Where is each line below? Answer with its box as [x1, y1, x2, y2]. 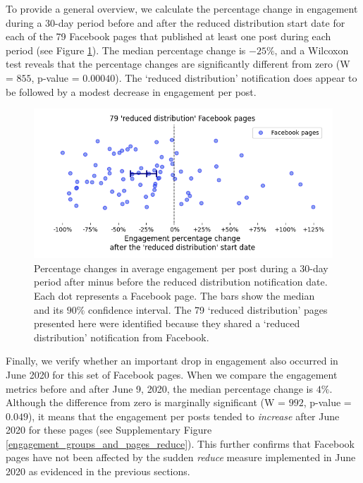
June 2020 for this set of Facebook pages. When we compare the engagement [6, 367, 338, 381]
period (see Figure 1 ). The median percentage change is [6, 42, 246, 57]
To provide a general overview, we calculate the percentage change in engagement [6, 1, 358, 16]
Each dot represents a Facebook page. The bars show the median [34, 288, 315, 302]
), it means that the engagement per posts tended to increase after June [27, 408, 340, 423]
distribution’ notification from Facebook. [34, 329, 209, 344]
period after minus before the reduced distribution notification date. [34, 274, 328, 289]
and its [34, 302, 64, 317]
